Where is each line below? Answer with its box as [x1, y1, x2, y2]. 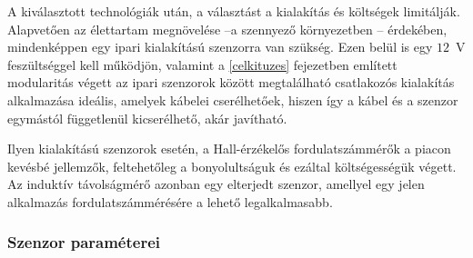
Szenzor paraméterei [7, 231, 160, 253]
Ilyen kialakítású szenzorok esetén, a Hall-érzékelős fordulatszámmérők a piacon [7, 139, 451, 158]
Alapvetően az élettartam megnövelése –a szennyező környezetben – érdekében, [7, 19, 448, 38]
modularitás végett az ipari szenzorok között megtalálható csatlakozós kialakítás [7, 73, 455, 92]
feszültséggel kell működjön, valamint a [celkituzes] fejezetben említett [7, 55, 398, 74]
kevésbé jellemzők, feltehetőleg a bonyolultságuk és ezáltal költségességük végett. [7, 156, 457, 175]
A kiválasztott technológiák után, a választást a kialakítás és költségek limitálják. [7, 2, 460, 20]
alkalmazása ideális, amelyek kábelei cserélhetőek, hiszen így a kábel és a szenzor [7, 90, 458, 109]
